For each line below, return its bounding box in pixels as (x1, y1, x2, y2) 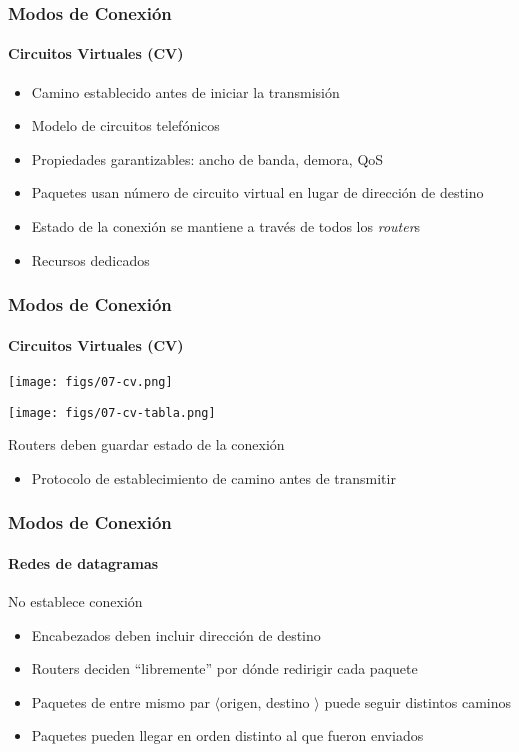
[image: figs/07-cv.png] (8, 374, 173, 389)
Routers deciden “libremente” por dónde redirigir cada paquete (31, 658, 418, 679)
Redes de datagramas (8, 552, 159, 573)
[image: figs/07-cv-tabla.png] (8, 405, 216, 420)
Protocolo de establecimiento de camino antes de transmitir (31, 467, 396, 488)
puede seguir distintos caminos (324, 691, 512, 712)
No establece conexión (8, 590, 143, 611)
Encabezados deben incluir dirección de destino (31, 624, 321, 645)
